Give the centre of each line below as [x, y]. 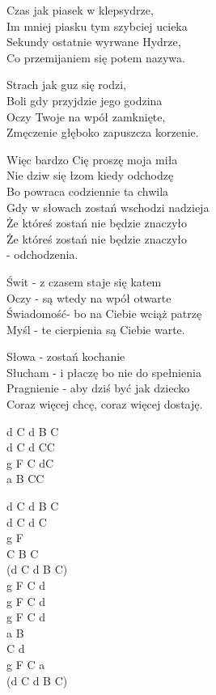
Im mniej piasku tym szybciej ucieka [97, 25]
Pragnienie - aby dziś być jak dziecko [98, 388]
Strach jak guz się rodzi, [66, 85]
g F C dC [30, 462]
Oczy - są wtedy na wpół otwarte [89, 297]
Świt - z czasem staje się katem [84, 281]
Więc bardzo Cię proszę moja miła [92, 159]
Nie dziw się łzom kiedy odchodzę [90, 175]
